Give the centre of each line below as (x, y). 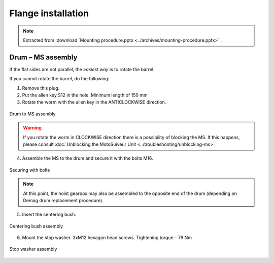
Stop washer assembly (33, 249)
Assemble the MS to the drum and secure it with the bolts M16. (88, 158)
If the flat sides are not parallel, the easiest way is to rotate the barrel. (82, 69)
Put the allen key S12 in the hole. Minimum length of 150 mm (85, 95)
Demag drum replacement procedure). (63, 200)
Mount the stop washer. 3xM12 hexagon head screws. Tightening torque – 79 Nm (107, 238)
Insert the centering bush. (49, 215)
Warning (32, 128)
